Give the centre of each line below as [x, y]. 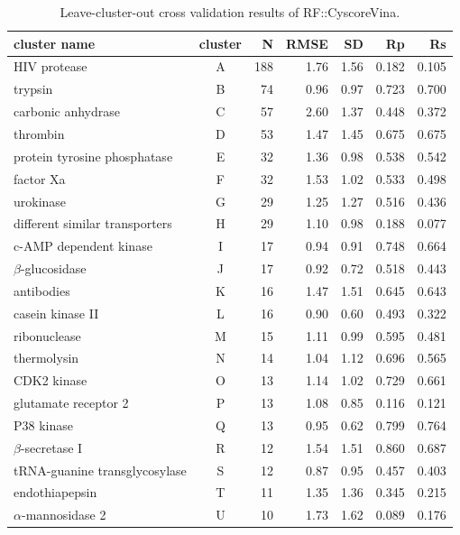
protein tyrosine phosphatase [93, 156]
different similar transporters [93, 223]
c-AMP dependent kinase [83, 246]
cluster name [55, 43]
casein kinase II [56, 313]
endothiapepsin [55, 492]
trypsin [33, 89]
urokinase [40, 201]
